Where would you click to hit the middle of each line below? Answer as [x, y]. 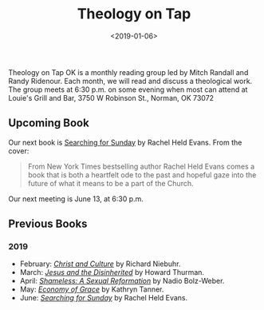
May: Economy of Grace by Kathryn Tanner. [92, 289]
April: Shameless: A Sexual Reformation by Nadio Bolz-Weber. [122, 281]
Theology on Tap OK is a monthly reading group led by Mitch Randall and [128, 72]
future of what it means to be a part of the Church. [110, 183]
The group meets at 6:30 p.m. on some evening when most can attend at [128, 89]
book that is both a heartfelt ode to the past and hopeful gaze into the [142, 175]
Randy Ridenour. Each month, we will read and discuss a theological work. [130, 81]
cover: [19, 151]
